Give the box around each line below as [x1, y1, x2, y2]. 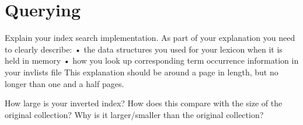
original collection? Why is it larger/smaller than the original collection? [5, 108, 264, 120]
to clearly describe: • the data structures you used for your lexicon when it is [5, 43, 283, 55]
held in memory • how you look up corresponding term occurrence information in [5, 54, 299, 67]
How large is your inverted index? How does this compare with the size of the [5, 97, 283, 109]
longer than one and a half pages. [5, 77, 124, 89]
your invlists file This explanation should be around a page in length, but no [5, 65, 278, 78]
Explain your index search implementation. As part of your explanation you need [5, 32, 295, 44]
